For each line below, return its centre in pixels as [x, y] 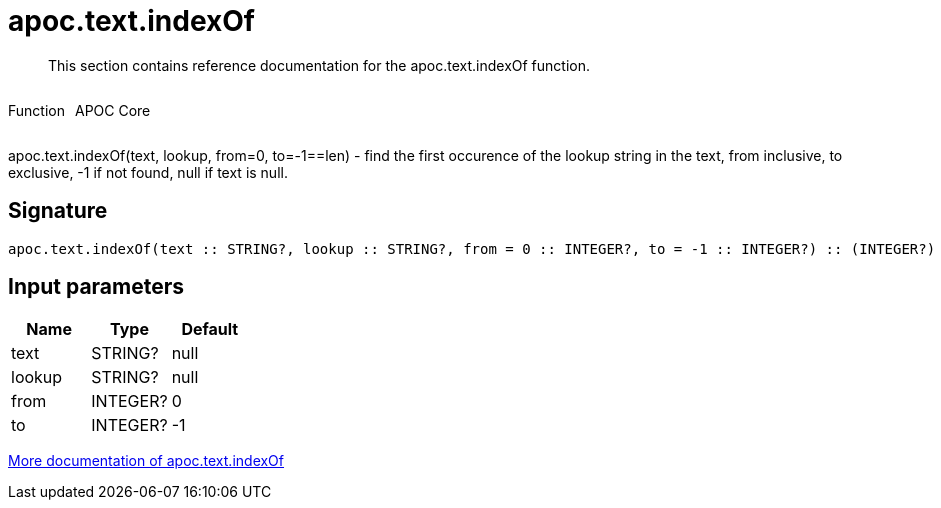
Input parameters [96, 287]
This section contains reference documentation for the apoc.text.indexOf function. [319, 65]
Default [210, 329]
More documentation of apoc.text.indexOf [146, 461]
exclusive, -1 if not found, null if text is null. [148, 172]
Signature [58, 211]
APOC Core [112, 110]
